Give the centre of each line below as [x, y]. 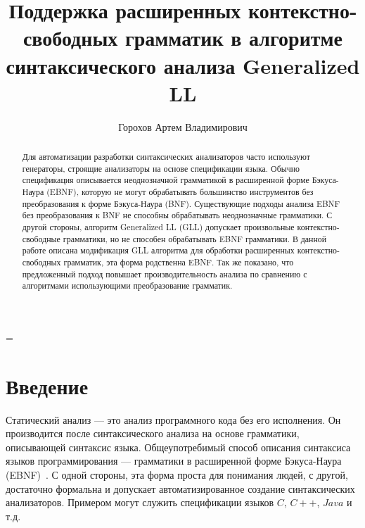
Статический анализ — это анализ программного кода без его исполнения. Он [173, 419]
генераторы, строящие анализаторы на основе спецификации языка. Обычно [161, 168]
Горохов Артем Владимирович [183, 126]
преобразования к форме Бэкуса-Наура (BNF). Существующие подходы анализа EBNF [181, 203]
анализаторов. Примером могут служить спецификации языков [140, 502]
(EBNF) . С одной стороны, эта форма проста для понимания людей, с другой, [177, 475]
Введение [47, 385]
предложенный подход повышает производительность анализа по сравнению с [165, 274]
